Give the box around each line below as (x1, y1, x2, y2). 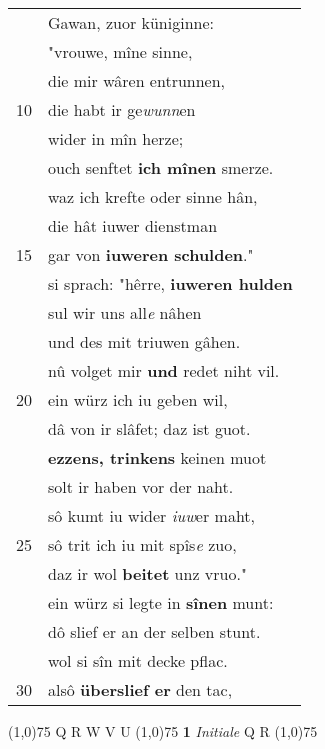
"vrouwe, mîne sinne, (48, 40, 193, 63)
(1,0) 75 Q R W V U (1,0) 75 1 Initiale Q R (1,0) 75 (8, 721, 318, 741)
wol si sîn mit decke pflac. (48, 649, 228, 672)
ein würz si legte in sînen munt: (48, 591, 274, 614)
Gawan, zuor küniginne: (48, 11, 214, 34)
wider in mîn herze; (48, 127, 184, 150)
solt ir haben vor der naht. (48, 475, 234, 498)
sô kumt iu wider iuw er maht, (48, 504, 255, 527)
